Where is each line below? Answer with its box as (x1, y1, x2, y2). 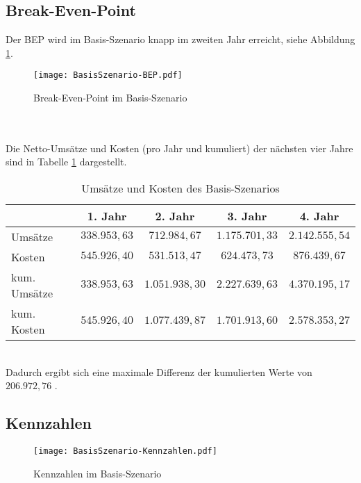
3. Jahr (227, 208, 267, 224)
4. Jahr (299, 208, 339, 224)
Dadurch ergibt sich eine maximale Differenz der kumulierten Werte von (6, 364, 312, 379)
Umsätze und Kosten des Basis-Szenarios (81, 180, 280, 197)
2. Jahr (155, 208, 195, 224)
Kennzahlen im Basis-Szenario (33, 466, 162, 480)
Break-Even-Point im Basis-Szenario (33, 90, 187, 105)
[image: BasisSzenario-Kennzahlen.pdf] (33, 446, 217, 456)
